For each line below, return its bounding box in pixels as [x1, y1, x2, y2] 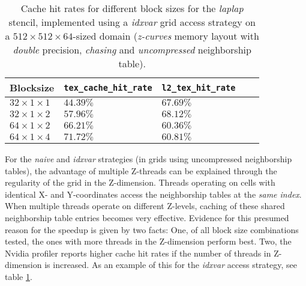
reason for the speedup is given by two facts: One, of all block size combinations [5, 223, 299, 236]
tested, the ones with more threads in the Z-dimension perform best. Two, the [5, 235, 292, 248]
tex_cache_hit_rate [64, 82, 152, 93]
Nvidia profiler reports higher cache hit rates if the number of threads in [5, 246, 271, 259]
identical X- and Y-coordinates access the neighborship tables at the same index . [5, 187, 302, 200]
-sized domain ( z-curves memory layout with [73, 29, 259, 43]
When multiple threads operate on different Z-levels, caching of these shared [5, 199, 285, 212]
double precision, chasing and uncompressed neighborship [13, 43, 251, 56]
